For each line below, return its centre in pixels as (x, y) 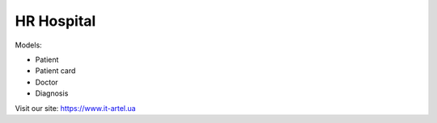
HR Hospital (55, 21)
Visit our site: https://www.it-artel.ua (76, 108)
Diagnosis (52, 93)
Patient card (55, 71)
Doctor (47, 82)
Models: (28, 45)
